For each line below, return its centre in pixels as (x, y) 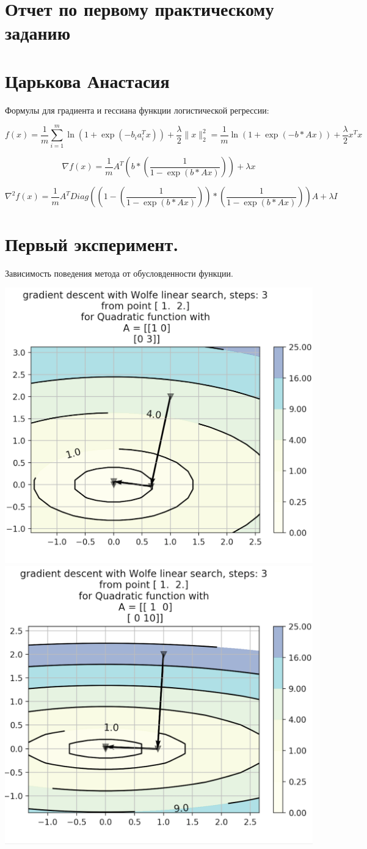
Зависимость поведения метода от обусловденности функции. (119, 273)
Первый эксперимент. (92, 243)
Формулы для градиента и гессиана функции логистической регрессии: (137, 110)
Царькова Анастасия (87, 80)
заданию (38, 33)
